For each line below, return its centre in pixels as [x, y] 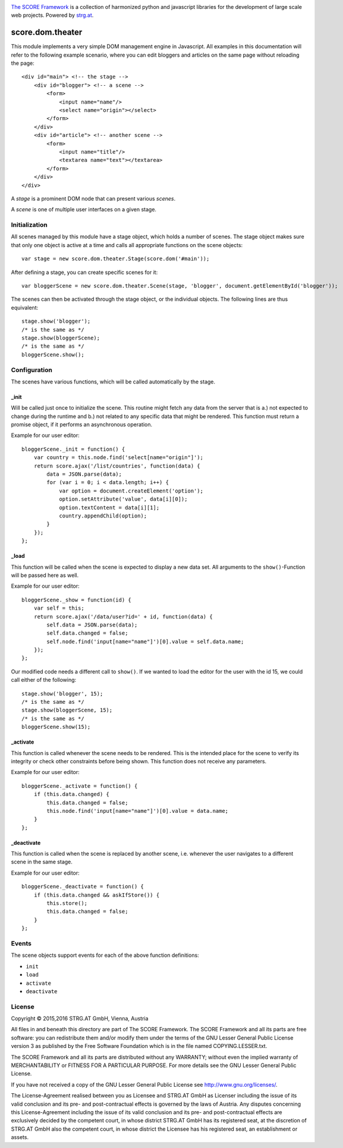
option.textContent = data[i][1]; [109, 507]
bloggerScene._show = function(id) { [77, 600]
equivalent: [25, 307]
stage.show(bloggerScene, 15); [67, 710]
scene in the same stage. [42, 862]
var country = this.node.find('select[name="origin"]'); [118, 458]
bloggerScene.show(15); [56, 727]
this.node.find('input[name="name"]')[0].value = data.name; [138, 811]
